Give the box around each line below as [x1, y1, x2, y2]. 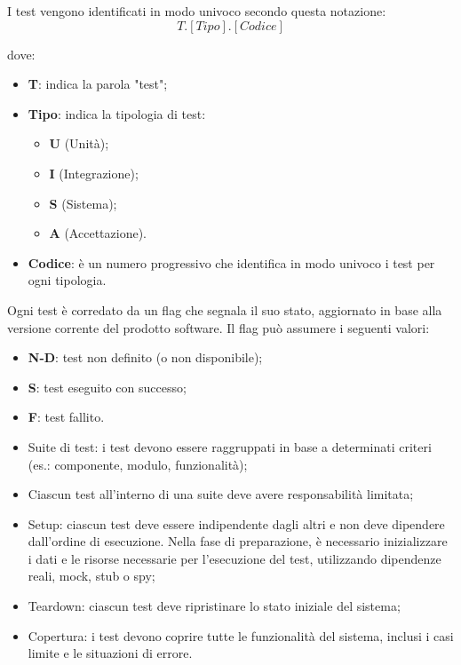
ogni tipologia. [28, 271, 107, 289]
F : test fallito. [28, 408, 105, 426]
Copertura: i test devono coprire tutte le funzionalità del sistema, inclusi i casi [28, 626, 454, 645]
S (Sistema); [49, 194, 117, 212]
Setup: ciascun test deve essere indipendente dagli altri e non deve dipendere [28, 514, 445, 533]
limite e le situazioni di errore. [28, 644, 193, 662]
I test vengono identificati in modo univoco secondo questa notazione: [7, 2, 386, 20]
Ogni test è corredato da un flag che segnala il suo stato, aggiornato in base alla [7, 300, 442, 319]
